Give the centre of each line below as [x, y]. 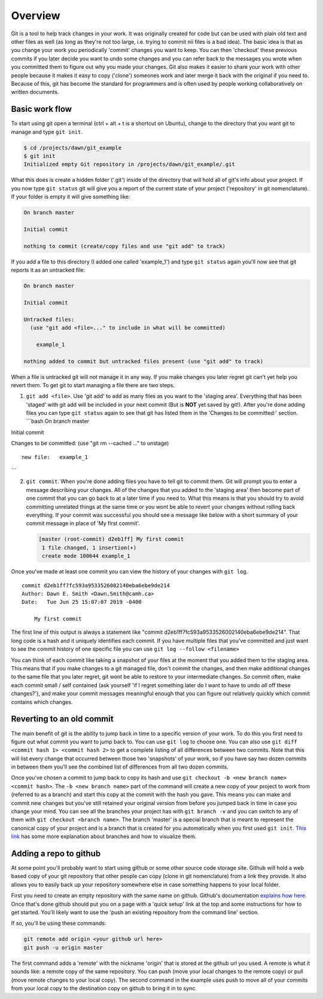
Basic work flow [41, 109]
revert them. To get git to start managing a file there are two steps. [93, 385]
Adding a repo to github [56, 854]
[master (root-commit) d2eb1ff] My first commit [111, 539]
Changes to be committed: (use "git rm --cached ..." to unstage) [90, 444]
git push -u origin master [63, 948]
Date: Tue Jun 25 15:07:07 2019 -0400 [82, 602]
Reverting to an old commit [62, 719]
